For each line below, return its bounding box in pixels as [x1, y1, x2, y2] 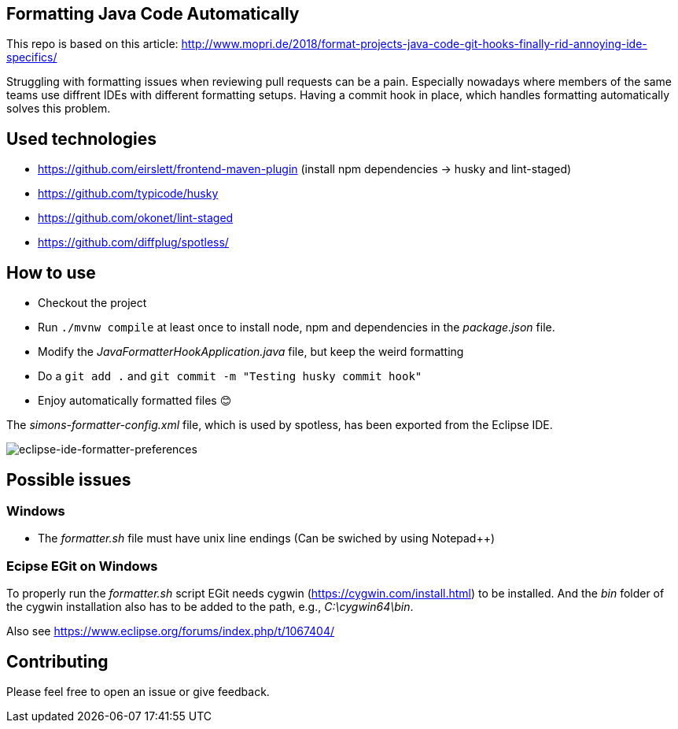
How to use [6, 262, 96, 283]
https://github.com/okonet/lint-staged [38, 211, 234, 225]
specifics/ [6, 50, 57, 65]
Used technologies [6, 128, 157, 149]
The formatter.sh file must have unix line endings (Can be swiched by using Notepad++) [38, 531, 496, 546]
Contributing [6, 651, 109, 672]
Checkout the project [38, 296, 147, 310]
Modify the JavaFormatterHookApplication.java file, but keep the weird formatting [38, 345, 464, 359]
